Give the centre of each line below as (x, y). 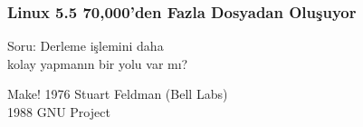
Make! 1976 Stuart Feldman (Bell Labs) (118, 94)
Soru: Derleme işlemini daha (86, 46)
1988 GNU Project (59, 112)
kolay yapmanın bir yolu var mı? (98, 63)
